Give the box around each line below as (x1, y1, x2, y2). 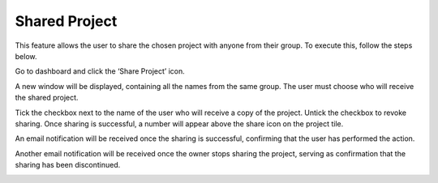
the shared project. (15, 93, 79, 103)
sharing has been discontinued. (15, 160, 121, 170)
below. (15, 51, 37, 61)
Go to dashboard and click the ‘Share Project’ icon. (15, 66, 186, 76)
